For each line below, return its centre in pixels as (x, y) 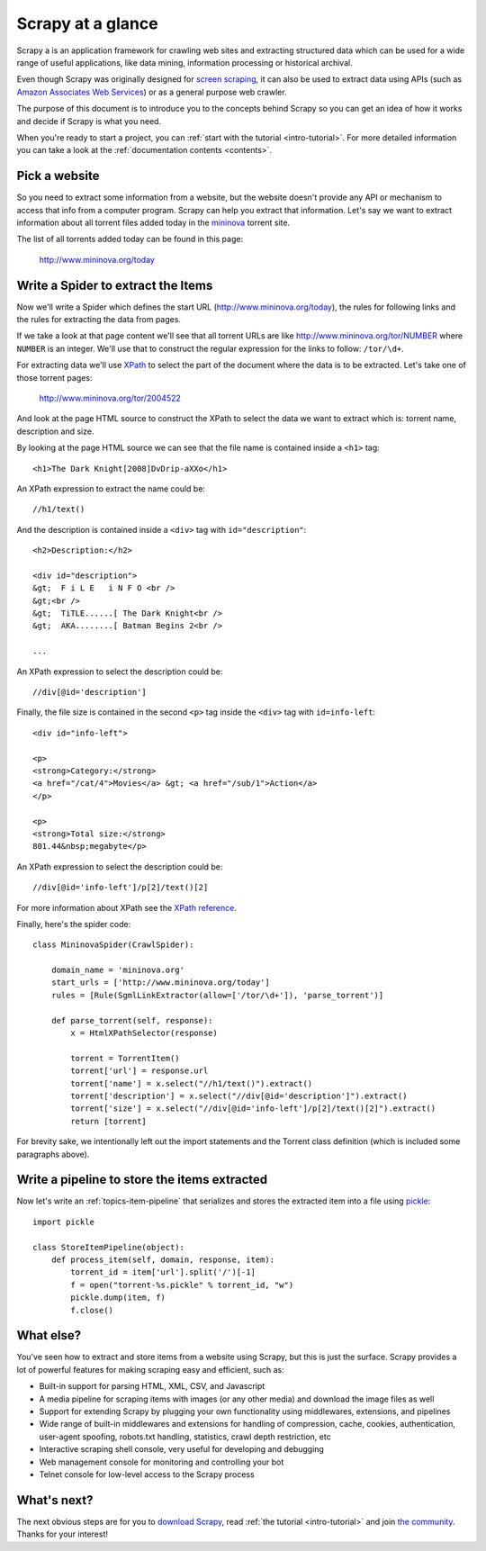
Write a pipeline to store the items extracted (142, 1180)
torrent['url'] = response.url (139, 1071)
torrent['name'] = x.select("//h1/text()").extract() (192, 1083)
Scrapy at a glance (87, 23)
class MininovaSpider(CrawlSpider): (113, 945)
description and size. (55, 431)
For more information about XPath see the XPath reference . (127, 907)
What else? (49, 1335)
